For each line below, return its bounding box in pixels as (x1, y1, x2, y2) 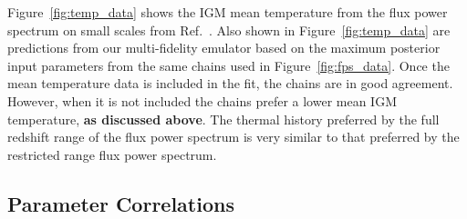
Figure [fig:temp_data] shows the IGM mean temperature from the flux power (7, 3, 448, 21)
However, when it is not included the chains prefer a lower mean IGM (7, 91, 397, 110)
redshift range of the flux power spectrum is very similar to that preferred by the (7, 127, 460, 146)
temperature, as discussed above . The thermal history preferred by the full (7, 109, 440, 128)
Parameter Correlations (7, 189, 234, 217)
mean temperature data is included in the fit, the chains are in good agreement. (7, 74, 453, 93)
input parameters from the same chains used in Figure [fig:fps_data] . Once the (7, 55, 450, 75)
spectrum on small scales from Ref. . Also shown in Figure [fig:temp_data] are (7, 20, 451, 39)
